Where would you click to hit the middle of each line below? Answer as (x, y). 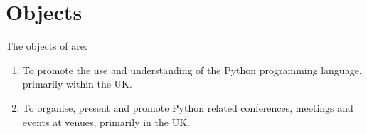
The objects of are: (47, 46)
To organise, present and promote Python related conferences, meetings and (188, 107)
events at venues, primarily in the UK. (106, 122)
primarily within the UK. (77, 84)
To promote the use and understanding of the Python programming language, (192, 69)
